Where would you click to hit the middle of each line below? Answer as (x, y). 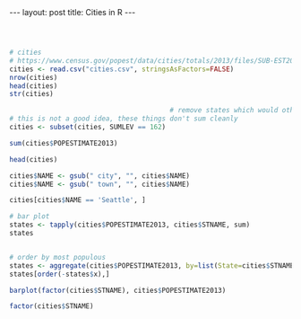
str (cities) (31, 94)
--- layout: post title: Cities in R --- (73, 12)
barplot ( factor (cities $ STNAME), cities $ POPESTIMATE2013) (118, 290)
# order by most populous (57, 257)
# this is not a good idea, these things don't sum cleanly (124, 119)
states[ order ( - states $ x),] (60, 274)
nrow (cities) (34, 77)
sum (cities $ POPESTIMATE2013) (64, 143)
